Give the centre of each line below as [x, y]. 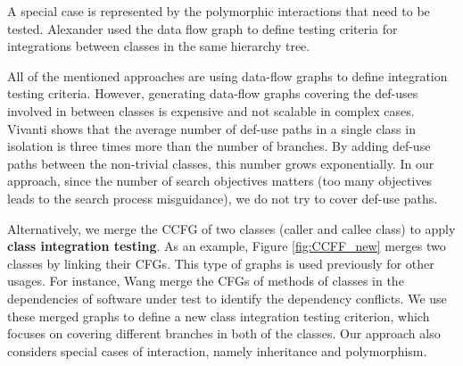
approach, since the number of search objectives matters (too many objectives [220, 181]
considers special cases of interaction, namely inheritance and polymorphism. [217, 350]
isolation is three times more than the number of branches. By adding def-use [219, 146]
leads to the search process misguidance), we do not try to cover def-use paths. [223, 198]
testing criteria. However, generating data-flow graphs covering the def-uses [213, 93]
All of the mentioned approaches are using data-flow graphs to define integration [227, 75]
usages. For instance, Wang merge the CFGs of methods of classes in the [206, 281]
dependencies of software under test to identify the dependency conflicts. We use [227, 298]
